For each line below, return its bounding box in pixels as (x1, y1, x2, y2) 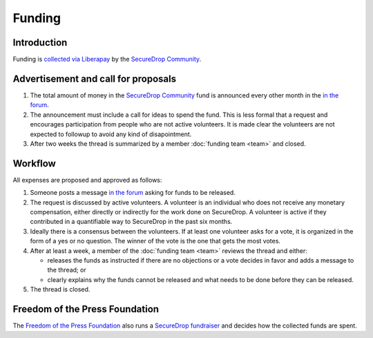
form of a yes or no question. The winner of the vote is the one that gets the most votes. (30, 237, 281, 245)
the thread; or (47, 266, 86, 274)
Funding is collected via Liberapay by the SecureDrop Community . (12, 55, 202, 64)
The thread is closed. (30, 285, 90, 294)
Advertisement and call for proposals (12, 73, 176, 84)
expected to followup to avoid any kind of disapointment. (30, 130, 192, 138)
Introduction (12, 37, 68, 48)
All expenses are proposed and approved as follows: (12, 176, 162, 184)
